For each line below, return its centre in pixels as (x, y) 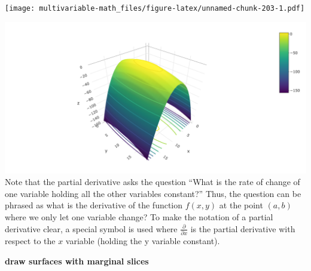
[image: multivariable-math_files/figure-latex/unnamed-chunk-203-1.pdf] (155, 8)
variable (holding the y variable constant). (143, 240)
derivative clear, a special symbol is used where (91, 228)
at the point (241, 205)
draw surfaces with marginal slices (77, 261)
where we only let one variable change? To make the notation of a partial (139, 217)
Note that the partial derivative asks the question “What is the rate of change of (153, 182)
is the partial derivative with (243, 228)
